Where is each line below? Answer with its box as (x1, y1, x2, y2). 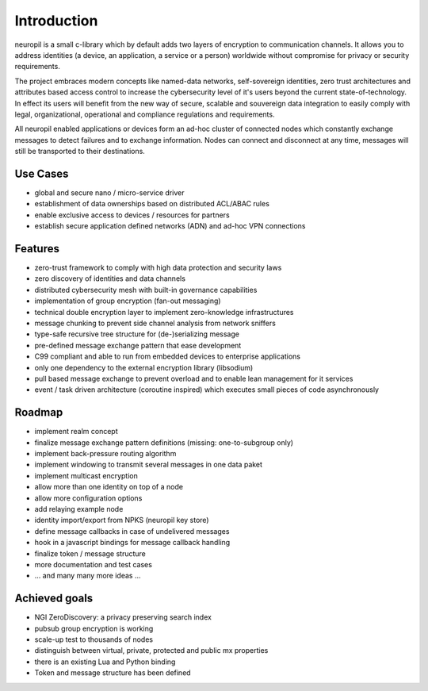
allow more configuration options (34, 493, 143, 503)
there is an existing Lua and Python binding (34, 657, 176, 666)
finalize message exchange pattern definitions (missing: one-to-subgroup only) (34, 437, 293, 447)
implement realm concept (34, 427, 118, 436)
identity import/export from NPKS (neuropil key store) (34, 516, 209, 525)
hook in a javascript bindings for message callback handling (34, 538, 231, 547)
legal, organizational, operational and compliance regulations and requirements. (14, 109, 275, 119)
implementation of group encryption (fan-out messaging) (34, 296, 221, 305)
